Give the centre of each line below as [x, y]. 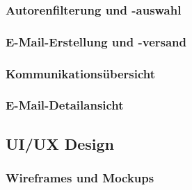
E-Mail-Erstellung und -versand [96, 41]
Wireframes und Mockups [80, 178]
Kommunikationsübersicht [80, 73]
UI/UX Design [60, 143]
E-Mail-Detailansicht [65, 105]
